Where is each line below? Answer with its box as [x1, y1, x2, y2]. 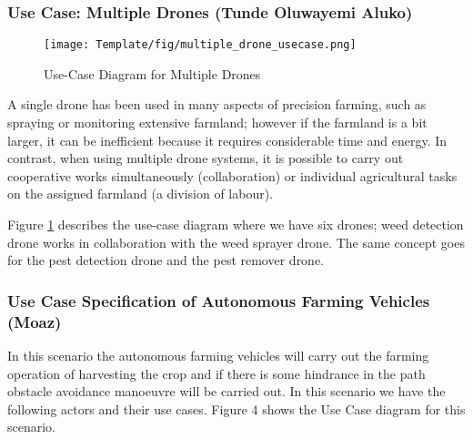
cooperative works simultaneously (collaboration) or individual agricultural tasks [7, 166, 458, 185]
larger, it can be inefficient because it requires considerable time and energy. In [7, 130, 448, 149]
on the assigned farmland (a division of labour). [7, 184, 274, 203]
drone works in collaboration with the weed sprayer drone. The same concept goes [7, 232, 465, 251]
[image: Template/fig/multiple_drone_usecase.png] [44, 38, 357, 52]
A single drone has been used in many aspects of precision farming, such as [7, 95, 427, 114]
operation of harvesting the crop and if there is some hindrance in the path [7, 363, 426, 383]
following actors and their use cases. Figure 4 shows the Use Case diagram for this [7, 399, 466, 418]
